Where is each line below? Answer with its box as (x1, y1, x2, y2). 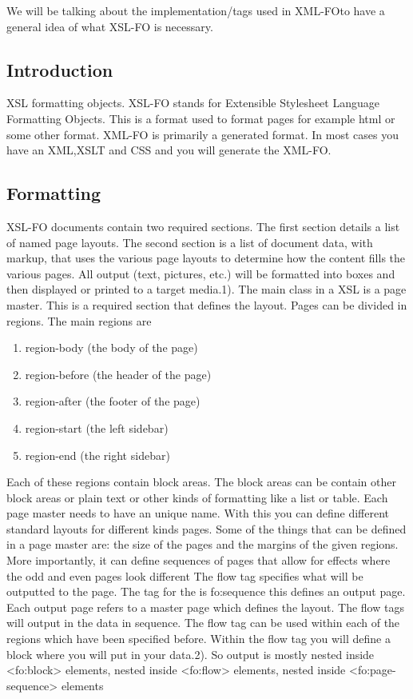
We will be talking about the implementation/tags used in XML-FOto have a (6, 2, 385, 18)
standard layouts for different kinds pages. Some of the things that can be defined (6, 520, 407, 537)
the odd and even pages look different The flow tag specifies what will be (6, 567, 363, 584)
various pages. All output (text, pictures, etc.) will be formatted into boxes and (6, 265, 395, 282)
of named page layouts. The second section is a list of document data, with (6, 234, 373, 250)
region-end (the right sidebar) (25, 446, 170, 463)
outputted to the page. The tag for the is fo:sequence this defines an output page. (6, 583, 406, 600)
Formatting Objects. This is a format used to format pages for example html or (6, 110, 395, 126)
